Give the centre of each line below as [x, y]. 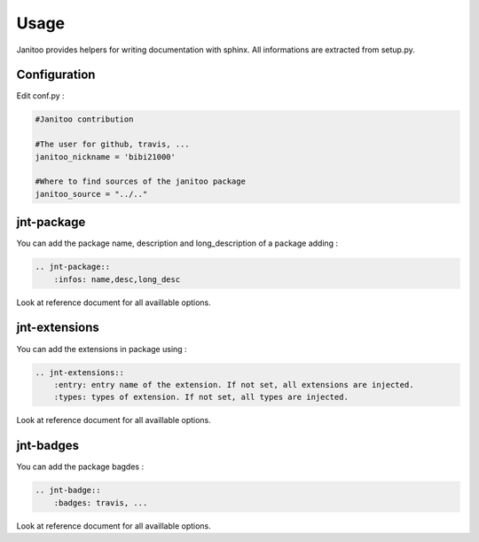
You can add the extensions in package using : [102, 349]
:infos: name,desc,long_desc [117, 279]
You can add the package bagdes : [80, 467]
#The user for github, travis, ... [112, 145]
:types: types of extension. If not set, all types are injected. [201, 397]
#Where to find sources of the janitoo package [140, 181]
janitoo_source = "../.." [91, 194]
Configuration [56, 75]
